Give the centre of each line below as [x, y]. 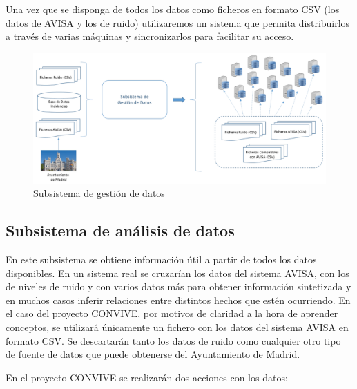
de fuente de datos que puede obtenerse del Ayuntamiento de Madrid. [153, 354]
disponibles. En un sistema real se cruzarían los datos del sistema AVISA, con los [177, 273]
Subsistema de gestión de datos [99, 193]
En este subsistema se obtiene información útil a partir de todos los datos [161, 259]
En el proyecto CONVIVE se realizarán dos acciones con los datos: [147, 377]
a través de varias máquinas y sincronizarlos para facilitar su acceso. [150, 36]
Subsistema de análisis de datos [120, 230]
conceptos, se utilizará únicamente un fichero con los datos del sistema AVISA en [177, 326]
